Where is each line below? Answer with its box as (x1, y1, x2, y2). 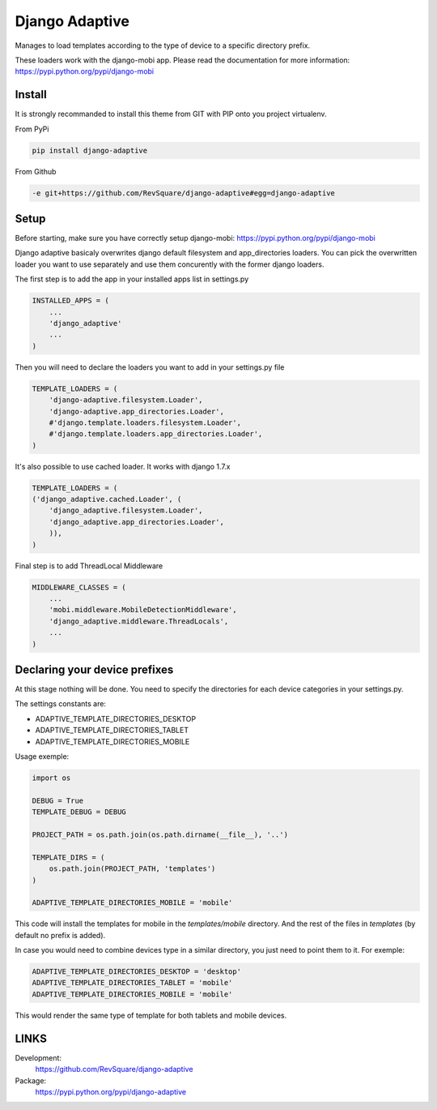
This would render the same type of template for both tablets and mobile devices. (15, 1010, 287, 1020)
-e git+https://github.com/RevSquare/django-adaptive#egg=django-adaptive (32, 188, 336, 198)
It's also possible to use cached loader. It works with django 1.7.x (15, 461, 231, 471)
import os (32, 774, 71, 782)
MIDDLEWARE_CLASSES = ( (32, 582, 127, 592)
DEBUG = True (32, 795, 84, 805)
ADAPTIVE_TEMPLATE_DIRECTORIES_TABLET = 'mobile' (32, 978, 233, 988)
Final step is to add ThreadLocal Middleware (15, 560, 163, 571)
